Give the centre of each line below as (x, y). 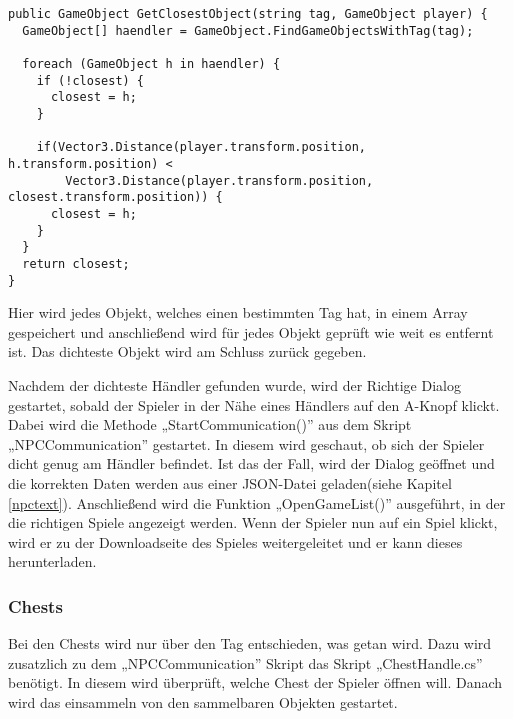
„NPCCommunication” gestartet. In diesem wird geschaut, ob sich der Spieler (246, 443)
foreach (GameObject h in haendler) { (151, 63)
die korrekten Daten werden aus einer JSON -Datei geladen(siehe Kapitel (230, 482)
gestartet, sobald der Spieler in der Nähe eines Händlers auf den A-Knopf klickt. (254, 404)
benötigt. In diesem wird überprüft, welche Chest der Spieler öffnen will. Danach (255, 682)
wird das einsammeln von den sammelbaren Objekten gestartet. (203, 701)
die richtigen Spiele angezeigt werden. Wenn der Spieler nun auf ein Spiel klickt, (253, 522)
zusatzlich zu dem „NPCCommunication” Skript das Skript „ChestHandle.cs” (245, 662)
